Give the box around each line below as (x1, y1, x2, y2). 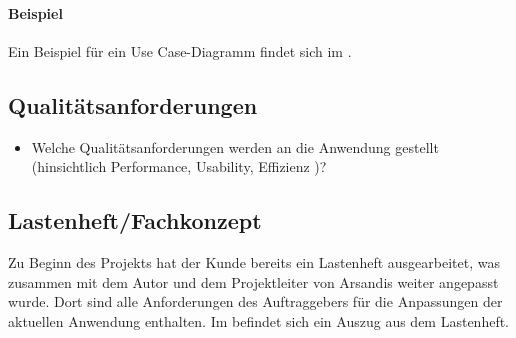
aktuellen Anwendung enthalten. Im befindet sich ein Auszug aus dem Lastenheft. (8, 310, 510, 331)
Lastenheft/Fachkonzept (8, 205, 262, 236)
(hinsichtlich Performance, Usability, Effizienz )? (31, 156, 327, 177)
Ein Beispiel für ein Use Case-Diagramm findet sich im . (8, 40, 352, 61)
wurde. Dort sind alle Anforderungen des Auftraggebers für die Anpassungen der (8, 291, 503, 312)
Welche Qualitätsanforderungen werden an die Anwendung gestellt (31, 136, 439, 157)
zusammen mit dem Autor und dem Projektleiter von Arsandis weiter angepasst (8, 271, 499, 292)
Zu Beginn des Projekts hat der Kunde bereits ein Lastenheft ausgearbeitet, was (8, 251, 500, 272)
